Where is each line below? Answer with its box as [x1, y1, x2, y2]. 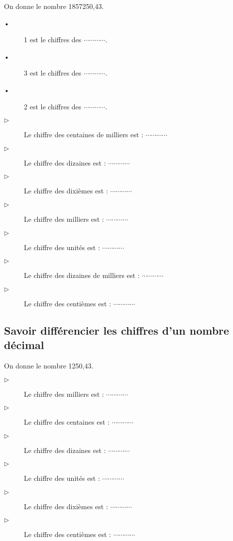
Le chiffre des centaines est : [24, 417, 110, 427]
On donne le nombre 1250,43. [4, 360, 94, 370]
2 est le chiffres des [24, 101, 82, 111]
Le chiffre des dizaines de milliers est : [24, 270, 140, 280]
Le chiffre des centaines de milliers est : [24, 129, 143, 140]
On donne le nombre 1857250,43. [4, 1, 104, 11]
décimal [4, 337, 44, 353]
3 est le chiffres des [24, 68, 82, 78]
